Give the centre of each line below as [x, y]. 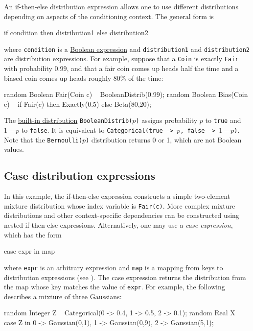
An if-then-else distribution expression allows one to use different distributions [121, 6]
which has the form [33, 234]
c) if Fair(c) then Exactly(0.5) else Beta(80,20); [78, 104]
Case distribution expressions [80, 176]
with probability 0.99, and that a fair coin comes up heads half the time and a [121, 68]
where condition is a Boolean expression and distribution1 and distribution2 [127, 49]
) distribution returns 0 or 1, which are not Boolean [163, 139]
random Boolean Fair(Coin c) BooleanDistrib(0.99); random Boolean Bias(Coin [126, 94]
